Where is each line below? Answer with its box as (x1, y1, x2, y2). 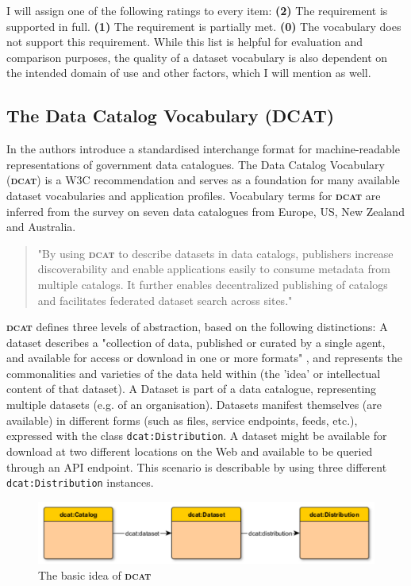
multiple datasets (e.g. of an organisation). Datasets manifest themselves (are (6, 396, 382, 413)
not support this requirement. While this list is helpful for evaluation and (6, 33, 363, 50)
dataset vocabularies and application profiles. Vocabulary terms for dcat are (6, 187, 381, 203)
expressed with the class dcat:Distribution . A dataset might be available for (6, 427, 387, 444)
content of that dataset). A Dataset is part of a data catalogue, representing (6, 380, 377, 397)
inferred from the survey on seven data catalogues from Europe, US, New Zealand (6, 202, 405, 219)
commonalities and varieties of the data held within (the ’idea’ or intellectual (6, 364, 381, 381)
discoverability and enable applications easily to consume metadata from (37, 260, 390, 277)
